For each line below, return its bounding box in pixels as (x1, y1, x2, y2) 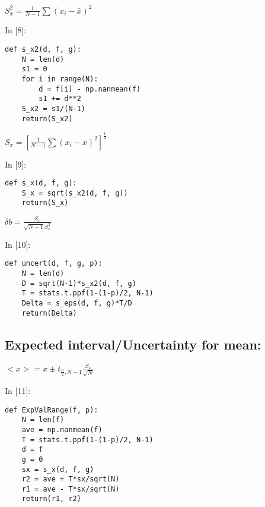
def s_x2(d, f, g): (5, 45, 81, 53)
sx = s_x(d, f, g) (21, 465, 94, 474)
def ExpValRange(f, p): (5, 405, 98, 414)
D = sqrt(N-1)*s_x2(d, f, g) (21, 279, 136, 288)
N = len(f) (21, 415, 65, 424)
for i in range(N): (21, 74, 98, 83)
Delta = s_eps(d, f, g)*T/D (21, 299, 132, 308)
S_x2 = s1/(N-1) (21, 104, 86, 113)
